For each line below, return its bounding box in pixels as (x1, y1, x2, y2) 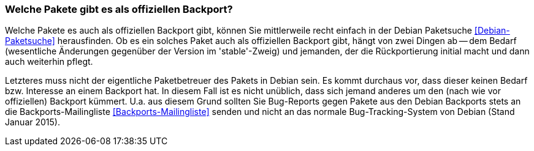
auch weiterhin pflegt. (5, 56, 93, 67)
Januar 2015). (5, 117, 60, 128)
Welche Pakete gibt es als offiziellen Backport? (5, 3, 233, 15)
